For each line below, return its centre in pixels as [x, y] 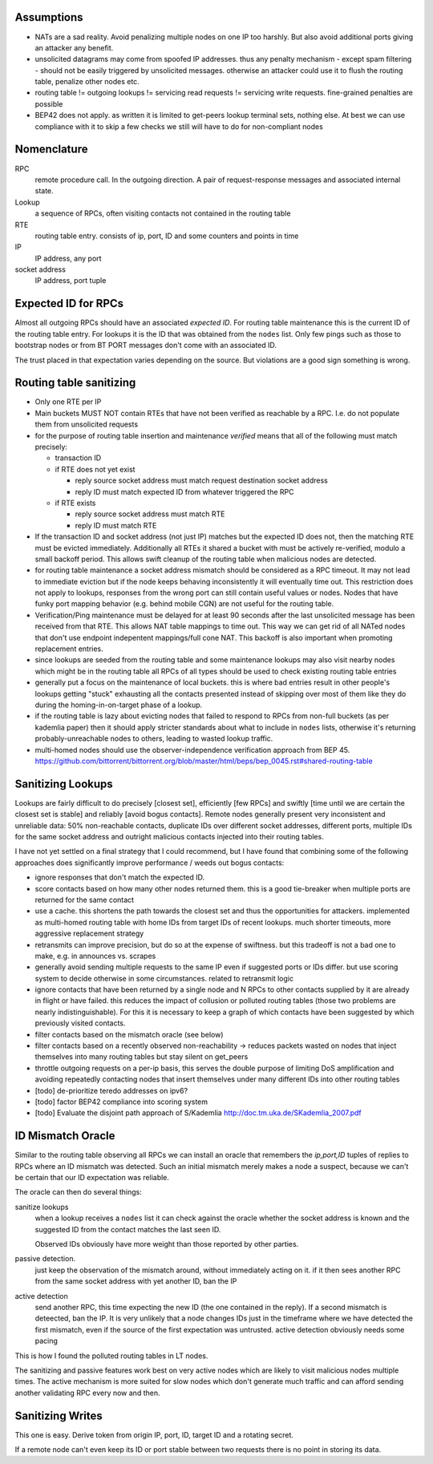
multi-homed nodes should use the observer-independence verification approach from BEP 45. [192, 750]
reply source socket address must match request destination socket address [201, 480]
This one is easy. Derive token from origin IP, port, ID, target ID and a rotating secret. [154, 1434]
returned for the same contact [85, 900]
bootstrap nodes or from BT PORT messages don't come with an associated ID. [146, 346]
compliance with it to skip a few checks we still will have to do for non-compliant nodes [179, 126]
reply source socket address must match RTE [150, 514]
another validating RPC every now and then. [87, 1393]
